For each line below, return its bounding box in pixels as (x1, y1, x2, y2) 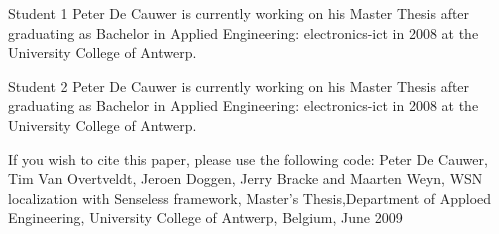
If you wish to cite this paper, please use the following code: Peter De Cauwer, (8, 148, 488, 169)
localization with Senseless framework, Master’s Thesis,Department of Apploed (8, 187, 492, 208)
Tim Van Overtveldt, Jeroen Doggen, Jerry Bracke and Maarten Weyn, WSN (8, 168, 483, 189)
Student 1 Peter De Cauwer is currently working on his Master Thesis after (8, 3, 470, 23)
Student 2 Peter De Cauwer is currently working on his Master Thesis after (8, 75, 470, 96)
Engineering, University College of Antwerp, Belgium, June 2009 (8, 207, 403, 228)
